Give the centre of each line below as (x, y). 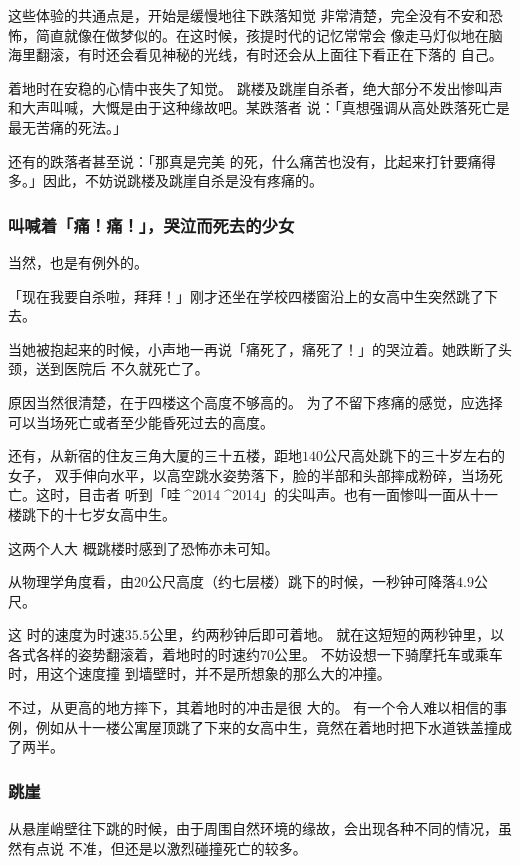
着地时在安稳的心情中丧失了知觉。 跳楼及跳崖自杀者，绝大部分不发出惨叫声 (255, 87)
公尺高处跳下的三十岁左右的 (414, 455)
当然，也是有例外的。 (78, 261)
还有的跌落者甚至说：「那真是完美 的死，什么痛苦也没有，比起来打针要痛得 (252, 160)
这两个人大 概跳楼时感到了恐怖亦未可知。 (143, 547)
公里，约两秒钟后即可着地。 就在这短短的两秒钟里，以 (327, 634)
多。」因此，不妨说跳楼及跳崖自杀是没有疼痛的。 (165, 180)
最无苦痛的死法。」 (67, 126)
